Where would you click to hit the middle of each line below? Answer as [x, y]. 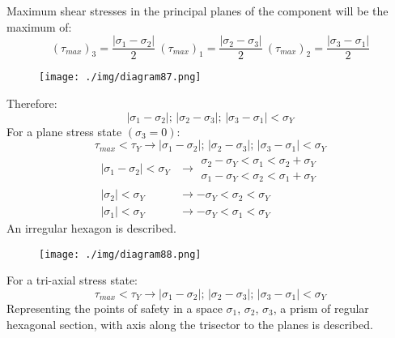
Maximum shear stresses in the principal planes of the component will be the [197, 11]
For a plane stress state [64, 131]
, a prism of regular [321, 308]
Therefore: [32, 103]
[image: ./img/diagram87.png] [120, 77]
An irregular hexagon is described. [91, 228]
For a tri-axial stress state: [72, 280]
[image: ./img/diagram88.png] [120, 254]
